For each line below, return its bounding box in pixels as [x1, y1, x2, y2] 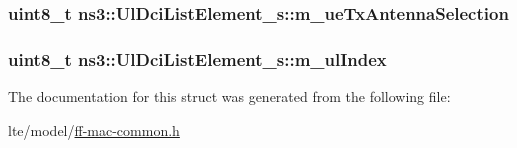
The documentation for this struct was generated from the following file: [8, 86, 451, 107]
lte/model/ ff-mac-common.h [8, 119, 180, 140]
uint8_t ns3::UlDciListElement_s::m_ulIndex [8, 46, 387, 71]
